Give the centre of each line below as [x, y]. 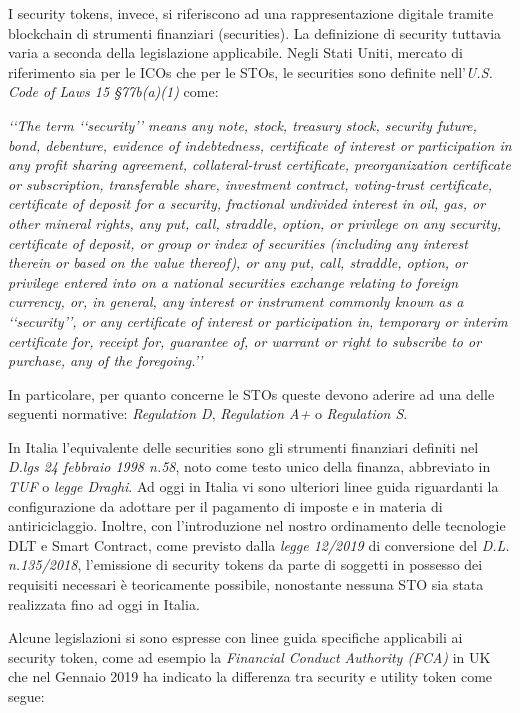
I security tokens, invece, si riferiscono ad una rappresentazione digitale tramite [251, 13]
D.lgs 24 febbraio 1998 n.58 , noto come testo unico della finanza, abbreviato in [249, 466]
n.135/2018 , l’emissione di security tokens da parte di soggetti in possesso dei [245, 564]
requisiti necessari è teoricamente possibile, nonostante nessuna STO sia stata [246, 584]
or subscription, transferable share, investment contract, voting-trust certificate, [250, 183]
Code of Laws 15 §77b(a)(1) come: [113, 91]
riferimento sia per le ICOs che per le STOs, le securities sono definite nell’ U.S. [250, 71]
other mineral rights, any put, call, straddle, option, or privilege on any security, [254, 222]
